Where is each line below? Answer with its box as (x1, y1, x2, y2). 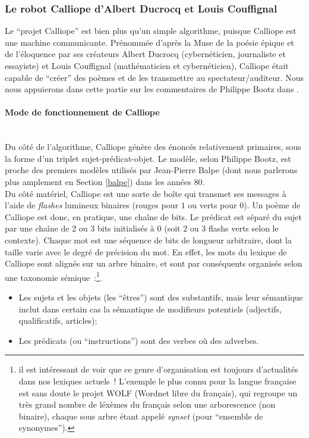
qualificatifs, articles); (18, 314, 97, 327)
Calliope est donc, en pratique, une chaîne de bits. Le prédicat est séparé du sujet (5, 210, 302, 223)
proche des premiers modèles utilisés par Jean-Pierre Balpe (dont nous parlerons (5, 164, 298, 176)
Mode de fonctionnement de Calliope (5, 106, 160, 118)
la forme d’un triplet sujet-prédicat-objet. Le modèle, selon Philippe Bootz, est (5, 152, 291, 164)
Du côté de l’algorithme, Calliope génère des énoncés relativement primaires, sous (5, 140, 301, 153)
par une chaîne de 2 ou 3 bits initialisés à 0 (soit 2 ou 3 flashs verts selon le (5, 222, 279, 234)
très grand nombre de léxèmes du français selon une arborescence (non (18, 398, 276, 411)
